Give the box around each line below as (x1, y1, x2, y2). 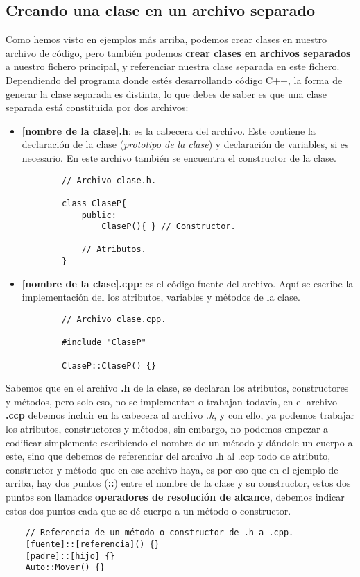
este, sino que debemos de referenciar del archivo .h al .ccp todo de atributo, (6, 449, 331, 463)
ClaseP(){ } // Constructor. (101, 221, 236, 232)
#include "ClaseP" (62, 337, 146, 348)
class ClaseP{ (62, 198, 127, 208)
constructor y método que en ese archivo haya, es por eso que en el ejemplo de (6, 462, 338, 476)
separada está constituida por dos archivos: (6, 100, 189, 115)
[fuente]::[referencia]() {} (25, 539, 160, 549)
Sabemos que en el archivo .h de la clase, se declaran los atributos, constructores (6, 381, 349, 395)
